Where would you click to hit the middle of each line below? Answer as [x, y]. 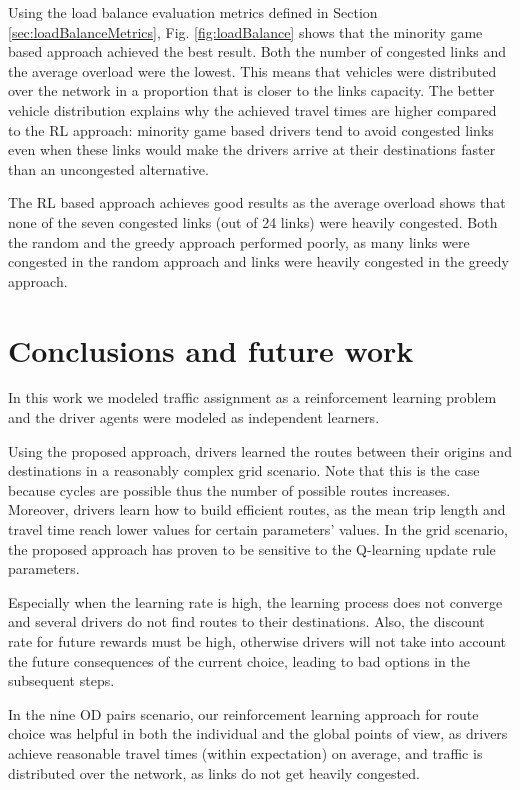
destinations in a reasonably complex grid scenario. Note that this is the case [244, 470]
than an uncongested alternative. [108, 168]
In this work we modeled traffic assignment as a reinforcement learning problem [252, 397]
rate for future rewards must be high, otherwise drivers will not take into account [257, 640]
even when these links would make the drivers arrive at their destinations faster [252, 149]
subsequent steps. [61, 680]
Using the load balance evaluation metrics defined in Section [193, 12]
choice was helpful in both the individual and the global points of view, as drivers [258, 733]
